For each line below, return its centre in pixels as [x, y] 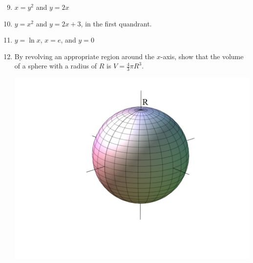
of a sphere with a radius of [56, 66]
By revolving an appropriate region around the [84, 56]
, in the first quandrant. [116, 23]
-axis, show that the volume [202, 56]
